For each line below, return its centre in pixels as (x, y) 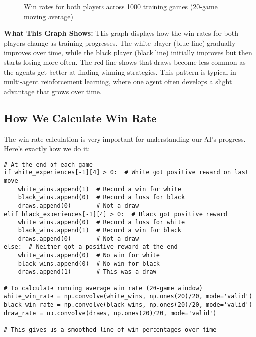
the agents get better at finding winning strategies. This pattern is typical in (120, 72)
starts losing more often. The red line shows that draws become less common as (125, 62)
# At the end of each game (48, 164)
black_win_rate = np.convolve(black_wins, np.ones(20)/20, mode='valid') (128, 305)
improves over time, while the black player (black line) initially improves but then (128, 52)
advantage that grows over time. (53, 91)
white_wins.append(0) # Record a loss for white (102, 222)
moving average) (49, 16)
